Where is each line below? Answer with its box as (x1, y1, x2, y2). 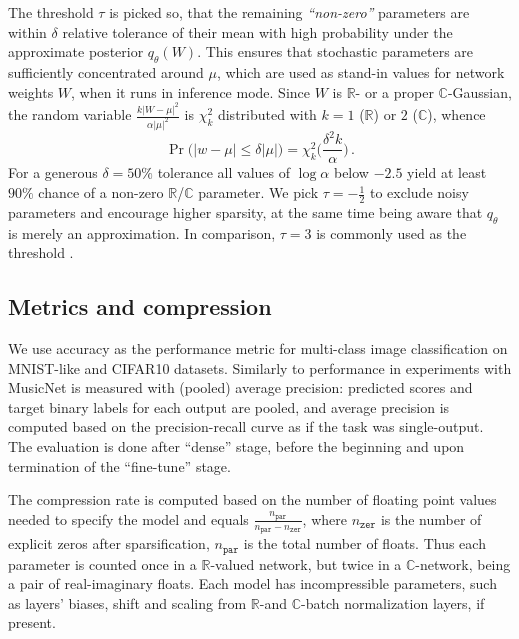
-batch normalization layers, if (301, 592, 485, 613)
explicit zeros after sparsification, (8, 533, 210, 554)
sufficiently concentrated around (8, 61, 204, 82)
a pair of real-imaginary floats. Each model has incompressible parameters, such (8, 573, 497, 594)
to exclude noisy (369, 182, 469, 203)
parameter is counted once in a (8, 553, 197, 574)
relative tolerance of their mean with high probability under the (62, 21, 453, 42)
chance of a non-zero (38, 182, 164, 203)
